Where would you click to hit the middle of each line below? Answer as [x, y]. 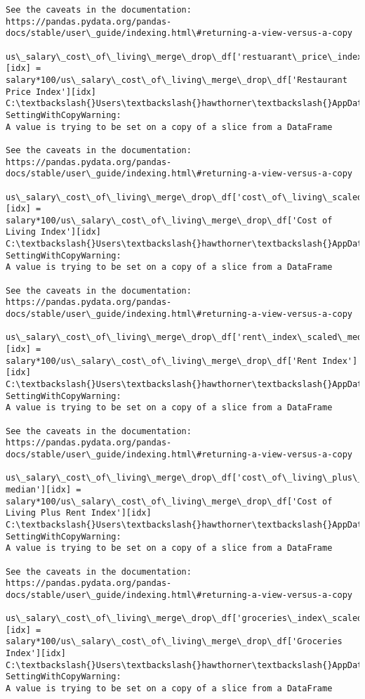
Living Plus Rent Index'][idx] [79, 513]
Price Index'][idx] [51, 92]
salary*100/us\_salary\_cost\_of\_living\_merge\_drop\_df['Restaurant [177, 80]
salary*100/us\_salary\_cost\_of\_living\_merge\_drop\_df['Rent [161, 361]
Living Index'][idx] [54, 232]
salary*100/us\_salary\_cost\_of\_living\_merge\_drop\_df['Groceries [174, 642]
